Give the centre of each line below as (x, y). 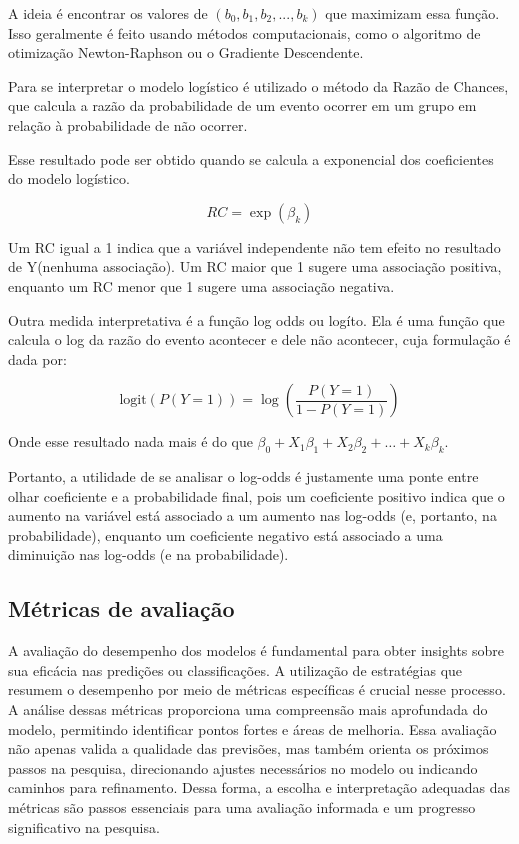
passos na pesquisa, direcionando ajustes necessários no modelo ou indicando (243, 767)
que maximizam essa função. (412, 13)
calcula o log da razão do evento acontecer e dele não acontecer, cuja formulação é (259, 339)
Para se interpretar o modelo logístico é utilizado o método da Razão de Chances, (258, 85)
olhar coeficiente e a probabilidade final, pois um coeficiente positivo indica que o (256, 495)
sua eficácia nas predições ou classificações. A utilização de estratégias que (235, 669)
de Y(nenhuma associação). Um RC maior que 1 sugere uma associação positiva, (255, 266)
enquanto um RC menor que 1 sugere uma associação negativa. (201, 285)
